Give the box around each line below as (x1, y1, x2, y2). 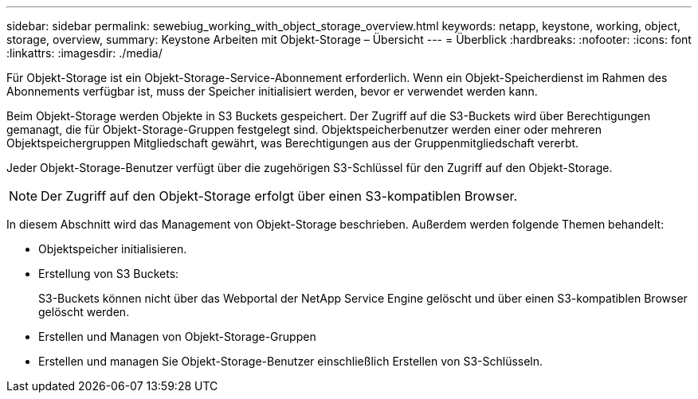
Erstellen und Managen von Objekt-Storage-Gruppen (38, 330, 316, 343)
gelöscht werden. (38, 305, 130, 319)
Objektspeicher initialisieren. (38, 242, 187, 256)
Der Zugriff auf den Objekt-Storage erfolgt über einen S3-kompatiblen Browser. (41, 188, 518, 204)
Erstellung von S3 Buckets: (38, 267, 179, 280)
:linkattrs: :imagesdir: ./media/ (6, 46, 163, 60)
